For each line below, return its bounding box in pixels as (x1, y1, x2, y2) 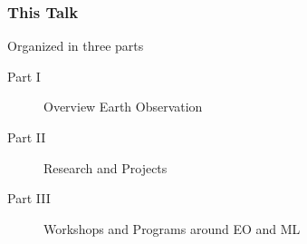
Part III (7, 189, 51, 208)
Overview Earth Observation (43, 97, 203, 116)
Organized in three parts (7, 36, 144, 55)
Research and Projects (43, 158, 168, 177)
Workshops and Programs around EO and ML (43, 219, 301, 238)
